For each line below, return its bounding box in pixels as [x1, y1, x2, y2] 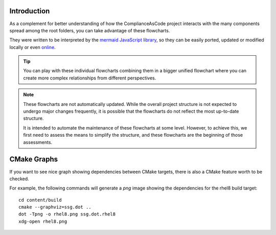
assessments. [23, 139, 53, 145]
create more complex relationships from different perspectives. [23, 75, 156, 81]
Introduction [9, 7, 50, 15]
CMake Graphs [9, 155, 58, 164]
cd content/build [18, 197, 62, 203]
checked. [9, 176, 29, 182]
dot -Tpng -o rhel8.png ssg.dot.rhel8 [18, 211, 116, 217]
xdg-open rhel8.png [18, 218, 67, 224]
